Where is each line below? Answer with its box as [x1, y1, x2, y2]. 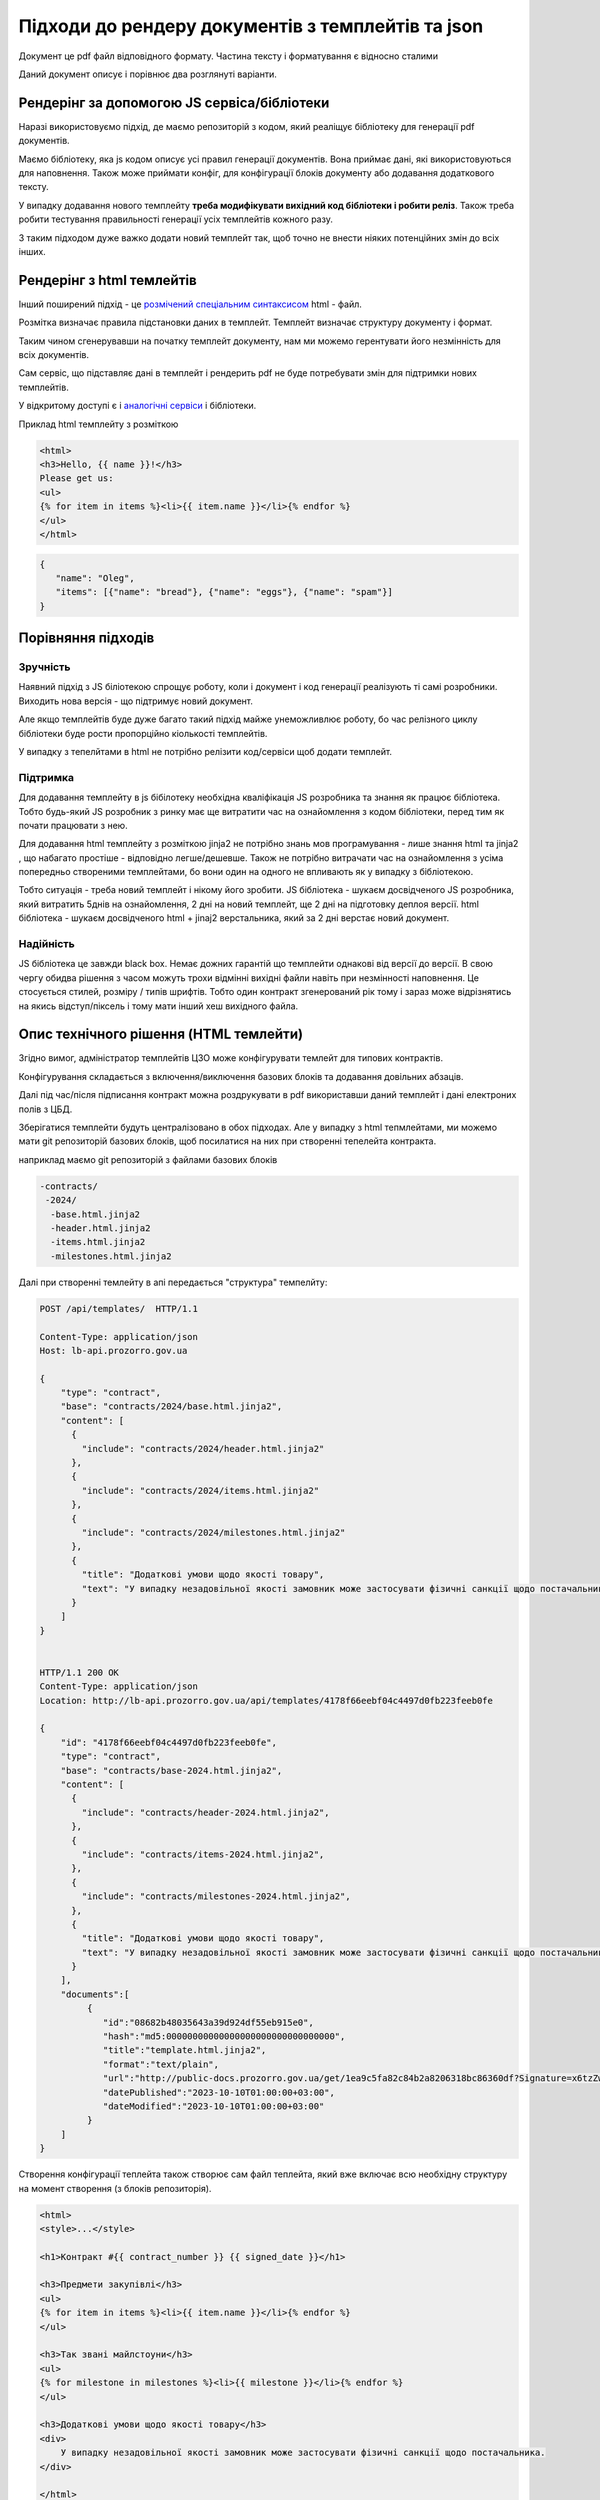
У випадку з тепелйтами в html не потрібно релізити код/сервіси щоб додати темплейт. [18, 746, 393, 757]
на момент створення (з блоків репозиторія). [18, 2182, 212, 2194]
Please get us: [39, 473, 114, 484]
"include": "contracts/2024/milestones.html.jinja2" [81, 1526, 346, 1538]
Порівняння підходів [18, 630, 155, 647]
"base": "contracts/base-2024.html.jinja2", [60, 1765, 283, 1776]
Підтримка [18, 770, 75, 784]
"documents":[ [60, 1988, 130, 2000]
